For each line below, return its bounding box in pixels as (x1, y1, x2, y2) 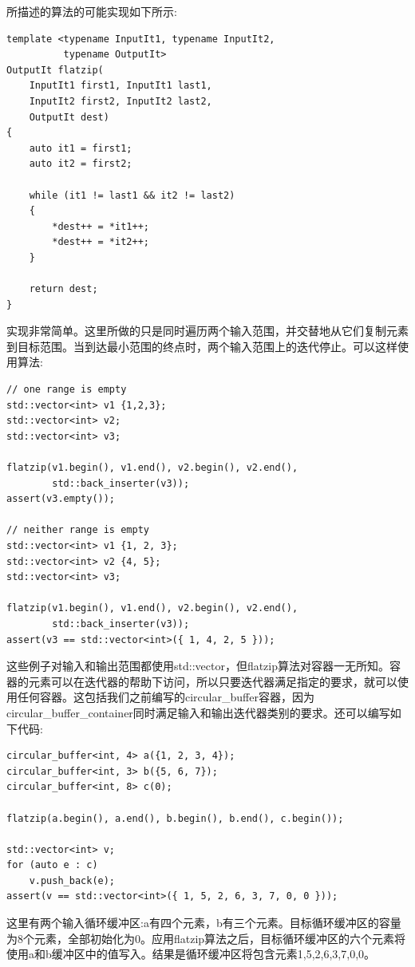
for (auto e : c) (6, 859, 98, 871)
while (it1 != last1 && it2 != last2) (29, 189, 235, 201)
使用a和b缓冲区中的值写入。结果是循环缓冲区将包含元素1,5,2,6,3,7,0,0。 (6, 945, 376, 962)
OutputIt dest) (29, 111, 109, 123)
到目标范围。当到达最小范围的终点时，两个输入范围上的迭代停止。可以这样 (6, 337, 397, 354)
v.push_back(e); (29, 874, 116, 886)
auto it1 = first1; (29, 142, 132, 154)
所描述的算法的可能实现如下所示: (6, 3, 177, 19)
